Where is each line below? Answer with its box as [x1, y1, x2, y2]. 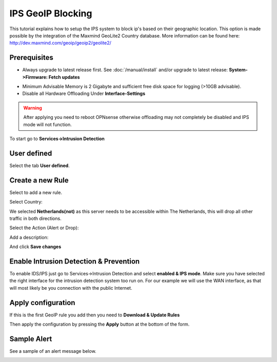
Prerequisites [9, 53, 53, 62]
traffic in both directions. [9, 215, 62, 222]
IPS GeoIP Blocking [9, 8, 92, 19]
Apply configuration [9, 298, 75, 307]
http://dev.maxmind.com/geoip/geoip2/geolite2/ [9, 40, 111, 46]
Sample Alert [9, 334, 52, 343]
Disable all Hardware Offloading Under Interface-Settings [22, 90, 146, 97]
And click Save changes [9, 244, 62, 250]
